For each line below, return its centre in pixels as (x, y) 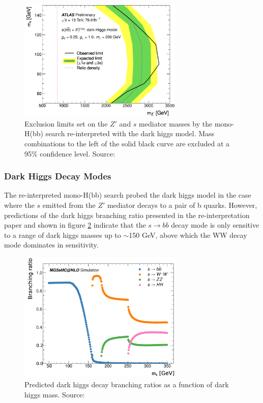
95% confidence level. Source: (70, 153)
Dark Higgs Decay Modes (58, 176)
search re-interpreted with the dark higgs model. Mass (130, 133)
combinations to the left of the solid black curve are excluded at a (127, 143)
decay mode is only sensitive (215, 225)
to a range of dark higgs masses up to (63, 235)
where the (19, 205)
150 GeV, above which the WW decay (188, 235)
